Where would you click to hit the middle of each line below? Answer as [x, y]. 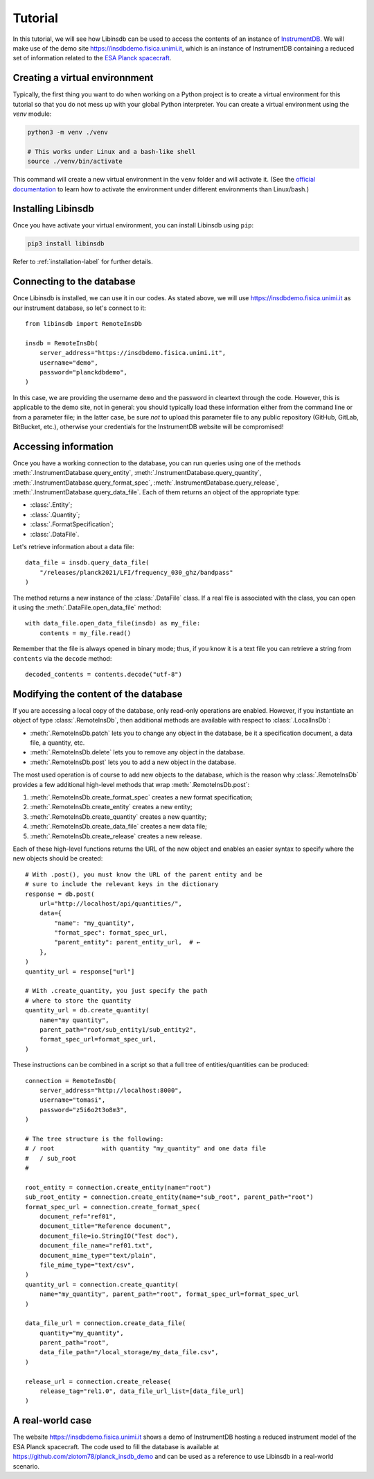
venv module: [32, 114]
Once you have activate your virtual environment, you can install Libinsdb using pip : [133, 225]
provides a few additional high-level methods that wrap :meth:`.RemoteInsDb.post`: [131, 784]
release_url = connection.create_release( [98, 1381]
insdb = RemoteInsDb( [62, 343]
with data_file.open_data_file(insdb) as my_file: [113, 623]
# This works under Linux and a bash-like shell [112, 152]
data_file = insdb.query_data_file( [87, 563]
